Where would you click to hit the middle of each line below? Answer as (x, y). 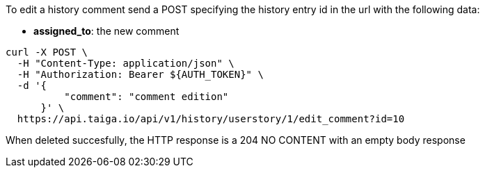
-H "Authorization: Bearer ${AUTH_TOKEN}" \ (140, 74)
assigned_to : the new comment (106, 31)
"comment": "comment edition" (146, 97)
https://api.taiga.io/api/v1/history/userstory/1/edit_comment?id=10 (211, 119)
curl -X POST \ (47, 52)
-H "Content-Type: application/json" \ (126, 63)
